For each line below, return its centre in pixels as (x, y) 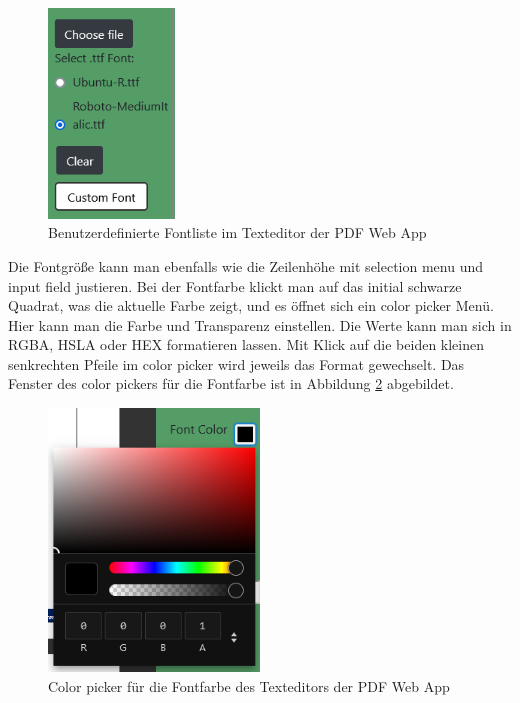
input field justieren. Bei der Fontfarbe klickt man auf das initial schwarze (235, 285)
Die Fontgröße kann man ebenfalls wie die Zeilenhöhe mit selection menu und (246, 265)
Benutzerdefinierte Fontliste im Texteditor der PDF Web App (237, 232)
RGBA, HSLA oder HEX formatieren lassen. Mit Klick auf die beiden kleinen (246, 344)
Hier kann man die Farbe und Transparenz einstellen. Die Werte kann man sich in (260, 324)
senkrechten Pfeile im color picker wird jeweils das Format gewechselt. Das (236, 363)
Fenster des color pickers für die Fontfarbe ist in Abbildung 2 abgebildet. (231, 383)
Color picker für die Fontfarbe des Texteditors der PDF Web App (249, 685)
